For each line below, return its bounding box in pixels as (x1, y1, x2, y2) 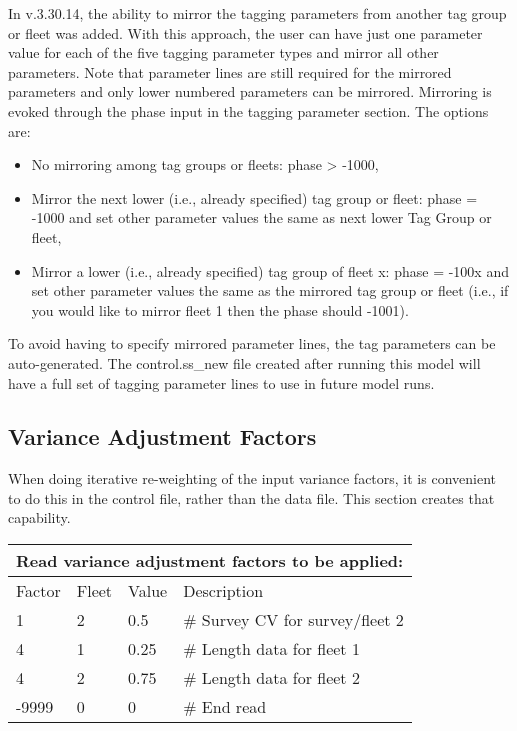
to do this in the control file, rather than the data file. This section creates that (8, 487, 495, 508)
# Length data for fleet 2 (183, 666, 360, 690)
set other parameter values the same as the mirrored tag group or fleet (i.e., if (31, 280, 509, 301)
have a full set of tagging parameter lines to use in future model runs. (8, 372, 435, 393)
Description (183, 579, 264, 603)
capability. (8, 507, 71, 528)
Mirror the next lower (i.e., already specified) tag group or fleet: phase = (31, 187, 478, 208)
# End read (183, 695, 267, 719)
